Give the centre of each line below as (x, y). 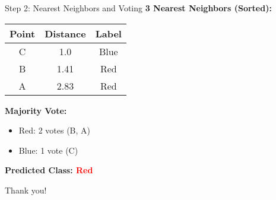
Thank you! (26, 190)
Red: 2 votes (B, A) (55, 130)
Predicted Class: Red (49, 170)
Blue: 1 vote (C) (48, 150)
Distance (65, 33)
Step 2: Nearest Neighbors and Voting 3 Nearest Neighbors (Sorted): (138, 8)
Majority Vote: (36, 110)
